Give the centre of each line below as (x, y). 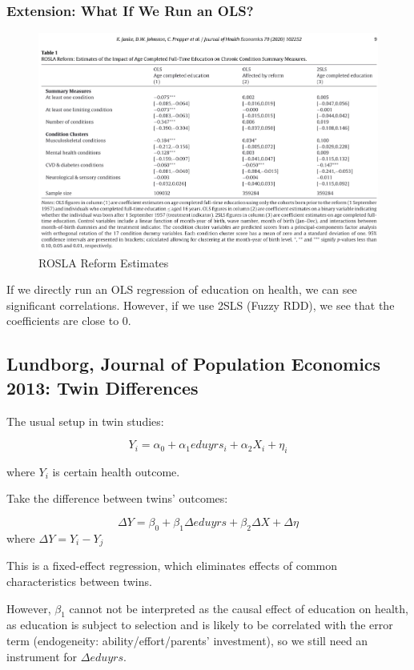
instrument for (42, 656)
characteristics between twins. (79, 581)
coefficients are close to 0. (69, 321)
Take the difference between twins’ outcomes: (117, 498)
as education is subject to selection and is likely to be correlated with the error (200, 625)
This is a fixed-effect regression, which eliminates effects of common (172, 566)
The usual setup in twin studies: (85, 421)
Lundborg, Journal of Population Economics (194, 364)
